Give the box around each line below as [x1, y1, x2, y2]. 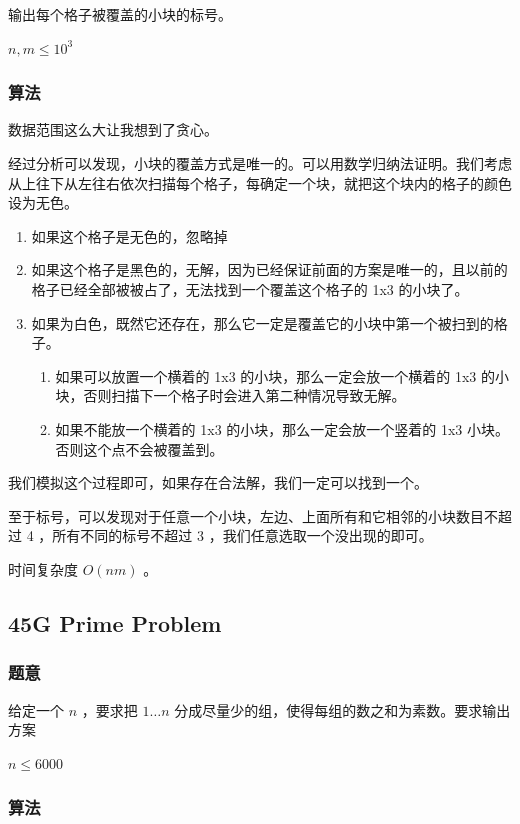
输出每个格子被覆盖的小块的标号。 [8, 4, 232, 24]
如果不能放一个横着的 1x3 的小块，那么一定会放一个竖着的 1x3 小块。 [55, 418, 510, 439]
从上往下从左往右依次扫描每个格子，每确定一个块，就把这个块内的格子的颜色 [8, 172, 512, 193]
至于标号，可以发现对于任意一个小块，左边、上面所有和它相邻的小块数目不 [8, 505, 498, 526]
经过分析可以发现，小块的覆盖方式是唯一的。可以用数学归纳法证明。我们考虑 [8, 153, 512, 173]
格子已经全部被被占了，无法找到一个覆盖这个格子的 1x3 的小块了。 [31, 278, 469, 299]
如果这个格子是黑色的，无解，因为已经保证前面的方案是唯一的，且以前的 [31, 259, 508, 280]
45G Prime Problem [8, 607, 222, 638]
